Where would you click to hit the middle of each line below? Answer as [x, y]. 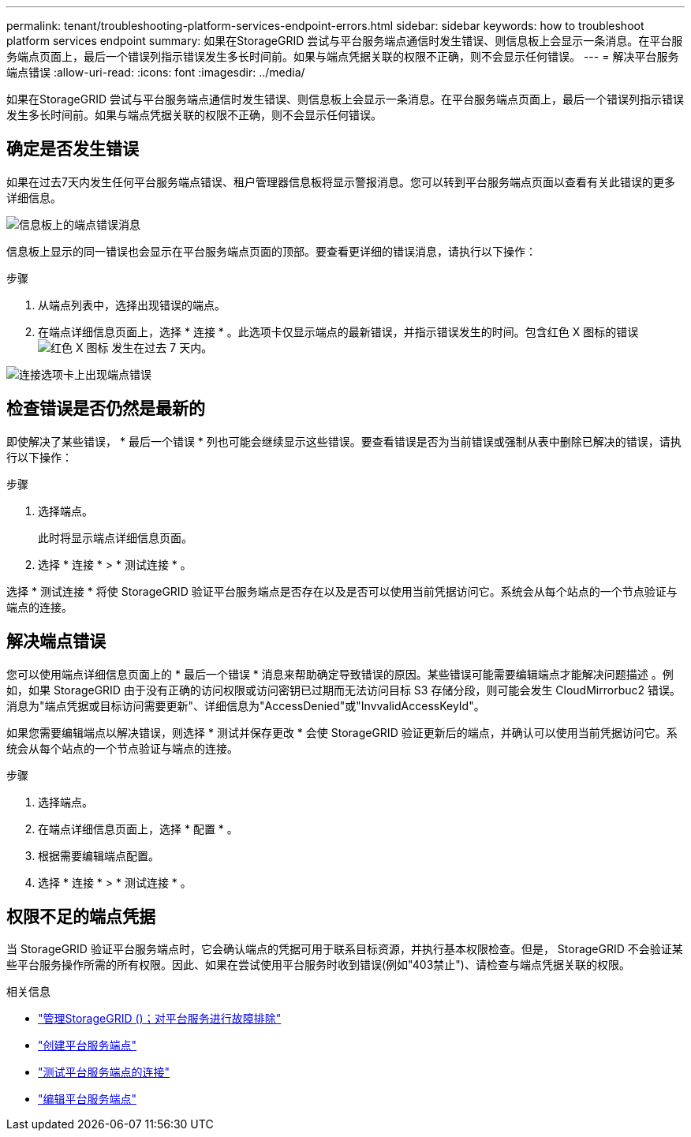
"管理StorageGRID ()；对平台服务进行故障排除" [160, 1019]
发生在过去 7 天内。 [162, 347]
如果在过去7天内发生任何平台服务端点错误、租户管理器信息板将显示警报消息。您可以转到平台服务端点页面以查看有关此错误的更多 [341, 181]
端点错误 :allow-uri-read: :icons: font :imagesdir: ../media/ [156, 72]
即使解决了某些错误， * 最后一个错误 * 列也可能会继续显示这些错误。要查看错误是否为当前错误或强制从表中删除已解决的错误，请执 [344, 441]
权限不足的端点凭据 [81, 916]
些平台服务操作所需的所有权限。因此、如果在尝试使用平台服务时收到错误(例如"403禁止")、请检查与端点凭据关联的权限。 [318, 965]
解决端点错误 [56, 641]
